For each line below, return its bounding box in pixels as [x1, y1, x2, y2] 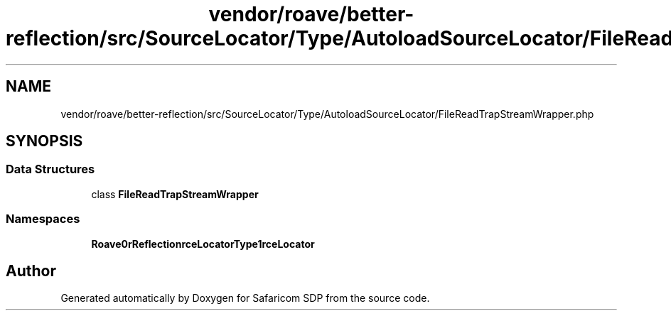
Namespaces [6, 212, 80, 227]
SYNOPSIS [6, 132, 83, 151]
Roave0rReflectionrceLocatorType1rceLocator [91, 237, 315, 250]
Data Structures [6, 162, 95, 177]
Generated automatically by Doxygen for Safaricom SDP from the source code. [60, 292, 430, 305]
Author [6, 261, 56, 280]
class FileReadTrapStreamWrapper [91, 187, 259, 200]
